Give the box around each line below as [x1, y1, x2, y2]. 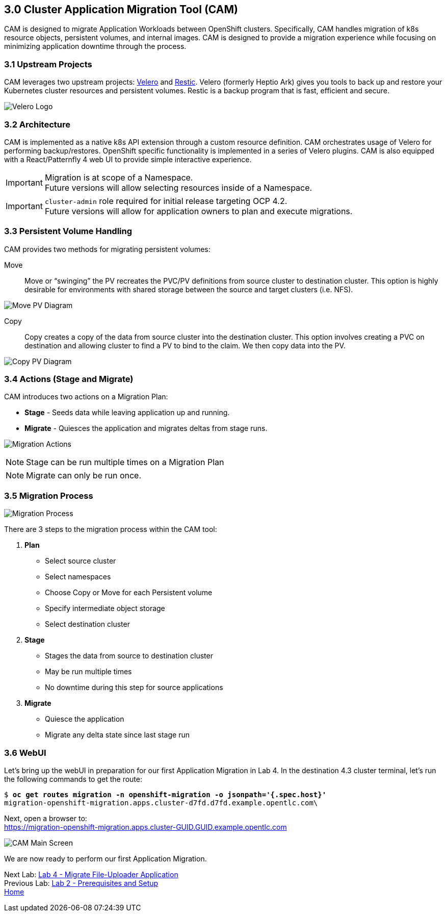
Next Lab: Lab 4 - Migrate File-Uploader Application [4, 870, 178, 879]
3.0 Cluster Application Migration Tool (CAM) [4, 3, 238, 16]
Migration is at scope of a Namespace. [44, 172, 193, 183]
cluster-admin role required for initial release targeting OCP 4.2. [44, 195, 287, 206]
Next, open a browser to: [4, 813, 87, 823]
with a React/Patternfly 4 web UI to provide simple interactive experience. [4, 155, 252, 164]
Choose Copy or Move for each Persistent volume [45, 588, 213, 597]
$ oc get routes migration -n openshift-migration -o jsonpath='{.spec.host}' [4, 790, 327, 799]
